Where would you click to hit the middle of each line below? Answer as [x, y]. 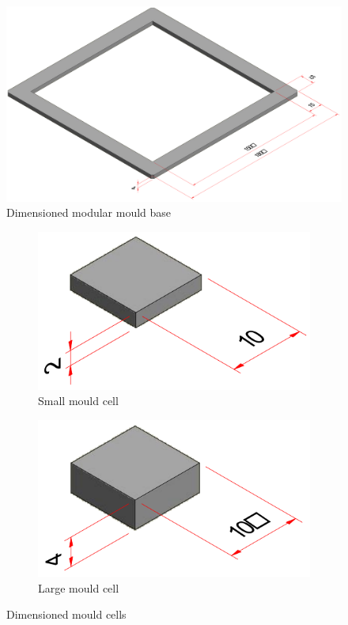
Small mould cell [78, 401]
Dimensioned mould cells [66, 614]
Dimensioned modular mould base [89, 212]
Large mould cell [79, 587]
